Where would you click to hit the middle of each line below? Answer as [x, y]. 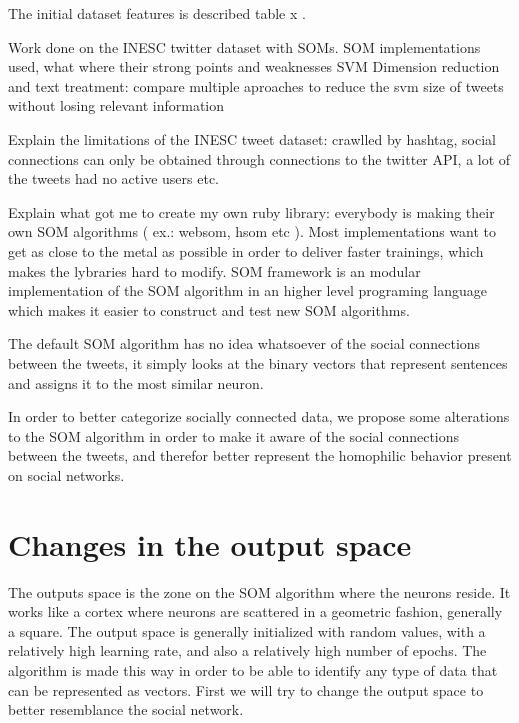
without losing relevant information [116, 105]
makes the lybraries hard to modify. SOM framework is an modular [214, 270]
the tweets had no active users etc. [113, 178]
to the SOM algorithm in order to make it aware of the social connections [234, 435]
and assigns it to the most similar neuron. [136, 382]
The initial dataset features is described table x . [157, 13]
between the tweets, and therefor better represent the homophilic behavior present [260, 455]
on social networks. [66, 474]
